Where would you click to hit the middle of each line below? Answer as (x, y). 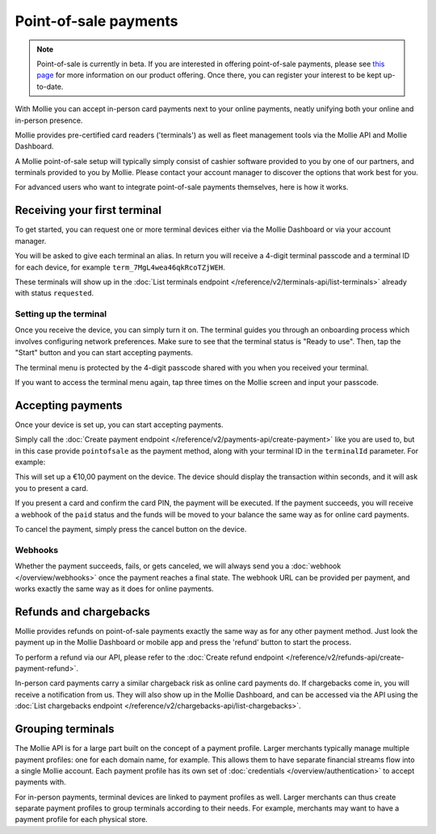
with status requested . (55, 293)
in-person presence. (49, 120)
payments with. (40, 782)
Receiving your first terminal (88, 210)
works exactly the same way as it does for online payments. (114, 589)
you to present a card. (52, 488)
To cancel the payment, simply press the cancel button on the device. (131, 530)
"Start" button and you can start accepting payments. (104, 353)
